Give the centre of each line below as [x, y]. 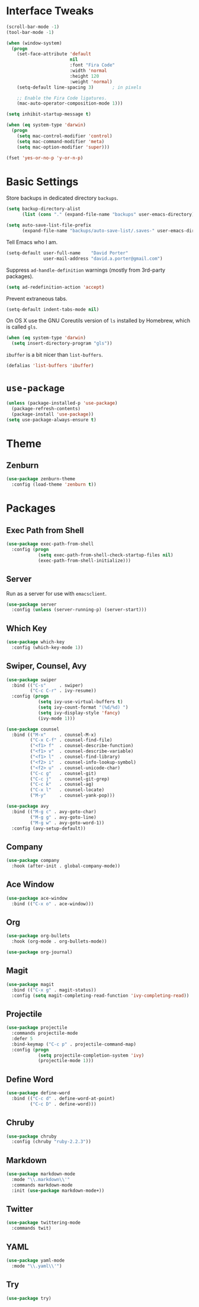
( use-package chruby [32, 1136]
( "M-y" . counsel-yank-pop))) [73, 796]
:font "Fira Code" [92, 65]
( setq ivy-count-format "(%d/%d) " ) [83, 707]
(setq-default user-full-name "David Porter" [67, 253]
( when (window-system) [34, 43]
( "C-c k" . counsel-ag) [62, 785]
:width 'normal [89, 71]
